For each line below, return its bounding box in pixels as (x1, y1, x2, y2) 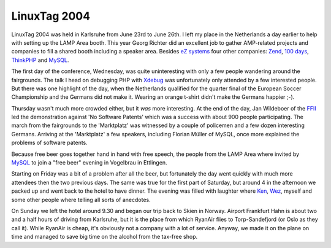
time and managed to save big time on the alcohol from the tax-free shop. (11, 233, 198, 241)
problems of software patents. (11, 139, 88, 147)
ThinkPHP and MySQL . (11, 56, 69, 64)
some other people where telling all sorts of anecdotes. (11, 196, 151, 203)
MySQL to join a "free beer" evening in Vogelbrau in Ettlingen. (11, 159, 168, 166)
